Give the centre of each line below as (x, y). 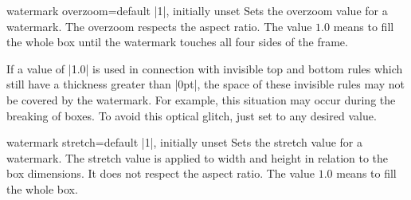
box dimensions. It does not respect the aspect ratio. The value (160, 173)
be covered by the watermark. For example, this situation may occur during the (201, 99)
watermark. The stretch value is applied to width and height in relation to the (198, 157)
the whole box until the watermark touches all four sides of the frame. (177, 42)
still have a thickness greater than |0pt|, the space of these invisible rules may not (205, 84)
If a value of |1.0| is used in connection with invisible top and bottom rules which (205, 68)
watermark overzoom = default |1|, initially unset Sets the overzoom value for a (197, 10)
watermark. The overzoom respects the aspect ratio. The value (159, 26)
